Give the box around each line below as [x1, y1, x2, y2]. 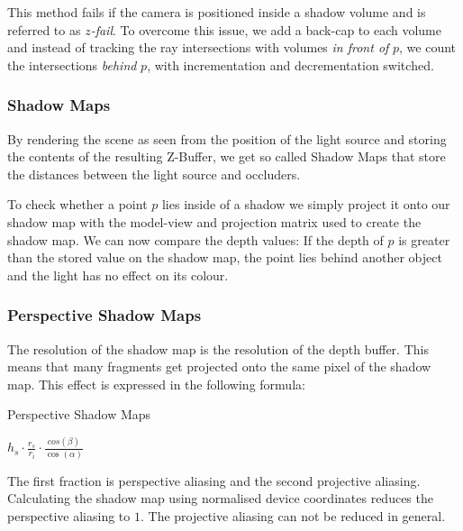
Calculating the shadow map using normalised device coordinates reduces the [7, 489, 433, 508]
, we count [399, 38, 457, 57]
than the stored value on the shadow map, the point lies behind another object [7, 248, 442, 267]
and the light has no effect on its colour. [7, 265, 229, 284]
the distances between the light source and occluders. [7, 164, 301, 183]
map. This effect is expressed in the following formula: [7, 374, 305, 393]
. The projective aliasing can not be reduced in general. [140, 506, 446, 525]
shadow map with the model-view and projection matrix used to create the [7, 212, 422, 231]
